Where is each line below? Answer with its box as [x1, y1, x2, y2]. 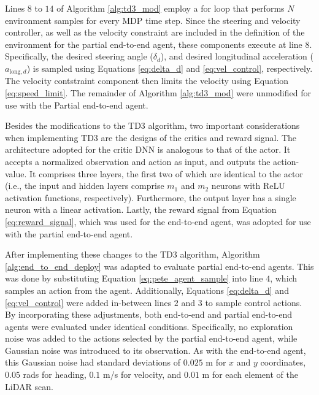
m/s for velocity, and [103, 368, 182, 381]
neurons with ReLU [211, 179, 285, 192]
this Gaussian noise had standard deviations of [5, 356, 181, 369]
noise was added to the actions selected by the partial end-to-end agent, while [5, 332, 298, 345]
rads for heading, [23, 368, 86, 381]
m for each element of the [202, 368, 298, 381]
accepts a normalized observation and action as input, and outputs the [5, 155, 271, 167]
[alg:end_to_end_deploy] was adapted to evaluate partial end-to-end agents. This [5, 259, 314, 272]
